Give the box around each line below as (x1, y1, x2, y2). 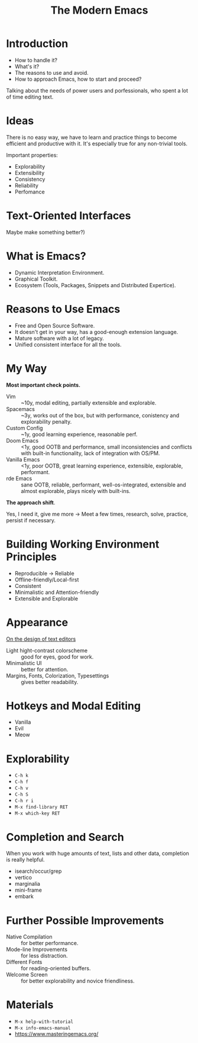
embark (14, 893, 34, 900)
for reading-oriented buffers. (21, 965, 91, 972)
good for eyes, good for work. (21, 653, 94, 660)
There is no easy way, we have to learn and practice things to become (6, 133, 177, 141)
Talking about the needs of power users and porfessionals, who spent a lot (6, 87, 189, 94)
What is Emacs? (6, 250, 87, 263)
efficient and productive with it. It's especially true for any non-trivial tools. (6, 140, 188, 147)
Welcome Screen (6, 971, 48, 978)
